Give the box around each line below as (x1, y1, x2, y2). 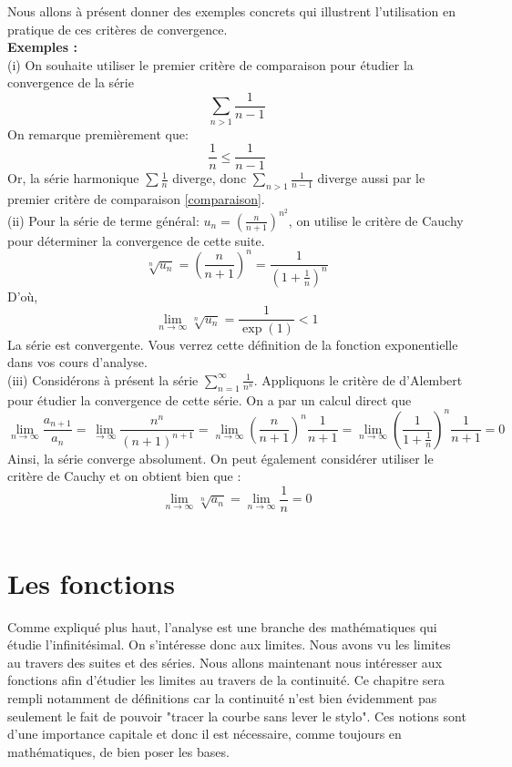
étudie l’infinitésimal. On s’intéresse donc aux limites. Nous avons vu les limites (7, 635, 451, 654)
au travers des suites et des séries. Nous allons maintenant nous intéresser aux (7, 652, 443, 671)
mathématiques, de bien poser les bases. (7, 741, 230, 761)
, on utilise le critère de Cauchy (288, 210, 464, 230)
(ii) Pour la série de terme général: (7, 210, 200, 230)
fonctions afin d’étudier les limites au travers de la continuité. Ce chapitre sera (7, 670, 445, 690)
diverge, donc (172, 169, 247, 188)
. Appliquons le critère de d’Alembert (253, 370, 463, 389)
